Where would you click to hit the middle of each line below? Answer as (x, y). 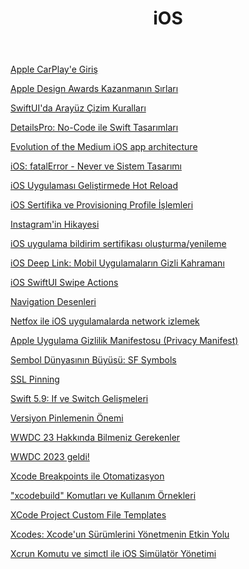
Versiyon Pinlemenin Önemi (67, 418)
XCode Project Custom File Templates (88, 515)
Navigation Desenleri (53, 302)
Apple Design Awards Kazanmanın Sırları (94, 89)
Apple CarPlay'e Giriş (54, 69)
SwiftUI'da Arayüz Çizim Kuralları (78, 108)
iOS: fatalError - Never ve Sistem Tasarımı (96, 166)
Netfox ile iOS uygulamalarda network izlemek (105, 321)
